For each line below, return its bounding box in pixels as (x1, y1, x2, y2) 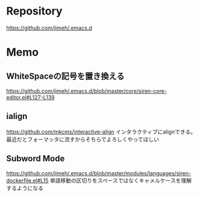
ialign (6, 111, 28, 121)
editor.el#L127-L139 (6, 94, 55, 101)
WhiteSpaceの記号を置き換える (6, 71, 125, 81)
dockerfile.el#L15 (6, 176, 49, 184)
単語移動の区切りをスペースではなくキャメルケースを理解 (49, 176, 192, 184)
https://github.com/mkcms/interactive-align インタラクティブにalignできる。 (6, 128, 196, 135)
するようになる (6, 184, 43, 192)
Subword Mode (6, 153, 65, 164)
